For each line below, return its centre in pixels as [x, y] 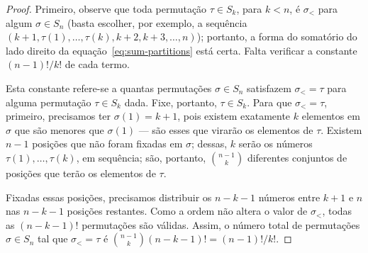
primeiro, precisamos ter [58, 116]
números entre [289, 197]
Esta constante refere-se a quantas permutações [109, 88]
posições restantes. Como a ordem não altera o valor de [187, 211]
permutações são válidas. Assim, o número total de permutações [221, 224]
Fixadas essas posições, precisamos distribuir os [109, 197]
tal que [53, 238]
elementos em [331, 116]
